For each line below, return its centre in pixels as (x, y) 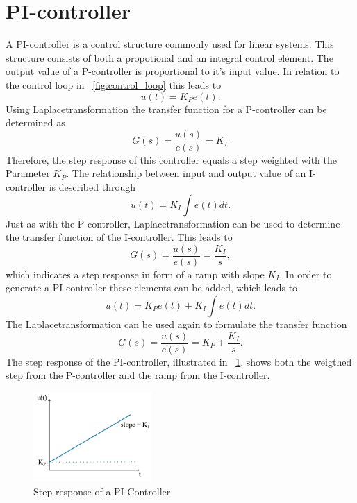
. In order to (306, 274)
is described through (92, 186)
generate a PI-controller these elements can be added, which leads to (152, 288)
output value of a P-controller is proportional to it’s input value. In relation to (173, 71)
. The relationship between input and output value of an (186, 173)
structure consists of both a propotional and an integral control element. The (169, 57)
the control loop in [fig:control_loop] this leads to (114, 84)
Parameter (28, 173)
